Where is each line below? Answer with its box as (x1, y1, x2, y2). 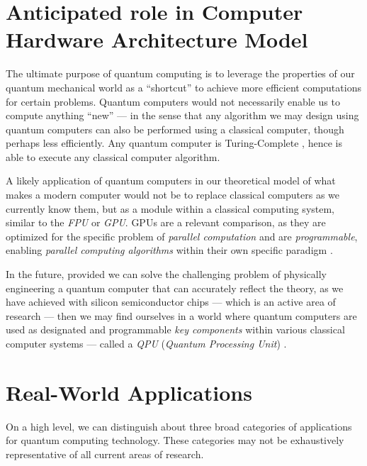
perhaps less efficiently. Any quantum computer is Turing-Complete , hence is (6, 135, 342, 150)
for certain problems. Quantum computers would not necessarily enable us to (6, 94, 340, 109)
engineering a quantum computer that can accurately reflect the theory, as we (6, 280, 344, 295)
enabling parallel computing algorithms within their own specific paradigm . (6, 243, 333, 257)
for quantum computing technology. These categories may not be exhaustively (6, 433, 344, 448)
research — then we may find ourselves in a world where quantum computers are (6, 308, 357, 323)
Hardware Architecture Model (6, 25, 308, 54)
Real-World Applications (6, 377, 252, 406)
